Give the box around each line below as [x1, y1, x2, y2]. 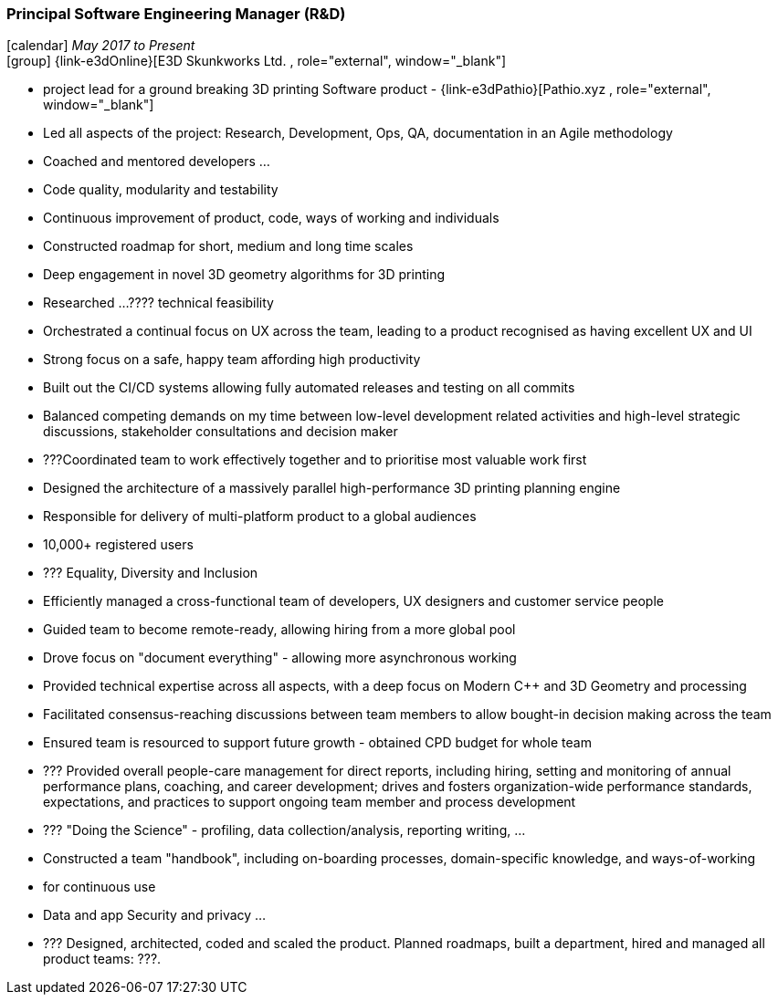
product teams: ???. [43, 951, 162, 967]
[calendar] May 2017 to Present [6, 37, 195, 54]
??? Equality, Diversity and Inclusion [43, 565, 258, 581]
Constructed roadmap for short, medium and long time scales [43, 238, 414, 255]
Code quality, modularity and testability [43, 182, 279, 198]
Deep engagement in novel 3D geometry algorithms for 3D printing [43, 266, 446, 283]
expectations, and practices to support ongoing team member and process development [43, 794, 576, 810]
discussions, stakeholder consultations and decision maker [43, 423, 398, 440]
